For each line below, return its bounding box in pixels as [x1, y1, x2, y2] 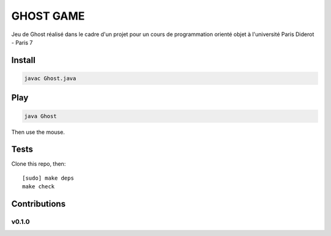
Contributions [11, 199, 66, 209]
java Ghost [24, 112, 57, 119]
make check [22, 183, 55, 190]
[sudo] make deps [22, 174, 74, 182]
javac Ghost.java [24, 75, 77, 82]
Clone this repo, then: [11, 160, 66, 168]
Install [11, 55, 36, 65]
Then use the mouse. [11, 128, 65, 136]
